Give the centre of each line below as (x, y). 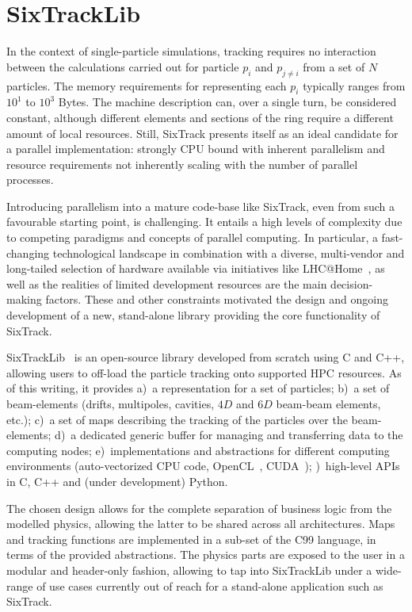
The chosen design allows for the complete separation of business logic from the (199, 508)
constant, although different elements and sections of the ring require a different (200, 117)
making (24, 299)
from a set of (334, 66)
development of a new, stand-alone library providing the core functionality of (193, 315)
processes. (30, 180)
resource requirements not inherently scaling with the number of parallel (182, 164)
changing (28, 252)
